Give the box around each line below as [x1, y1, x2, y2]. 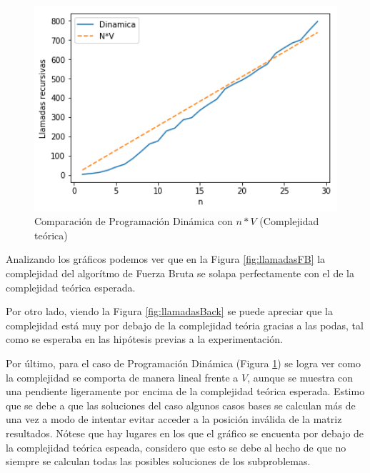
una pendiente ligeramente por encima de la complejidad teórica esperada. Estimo [6, 384, 365, 399]
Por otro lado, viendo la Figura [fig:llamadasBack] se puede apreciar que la [6, 304, 333, 319]
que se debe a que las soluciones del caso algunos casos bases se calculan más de [6, 397, 356, 412]
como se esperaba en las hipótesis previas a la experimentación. [6, 332, 283, 347]
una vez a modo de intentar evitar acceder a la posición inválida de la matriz [6, 412, 342, 427]
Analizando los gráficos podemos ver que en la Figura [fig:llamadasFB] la [6, 252, 326, 267]
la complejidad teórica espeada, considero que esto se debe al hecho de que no [6, 439, 346, 454]
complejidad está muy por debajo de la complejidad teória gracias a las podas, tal [6, 317, 364, 332]
